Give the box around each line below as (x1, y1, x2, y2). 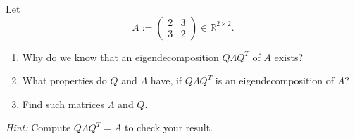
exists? (274, 49, 304, 64)
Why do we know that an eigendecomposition (22, 49, 219, 64)
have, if (150, 73, 182, 88)
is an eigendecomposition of (215, 73, 335, 88)
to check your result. (125, 120, 213, 135)
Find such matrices (22, 96, 105, 111)
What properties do (22, 73, 107, 88)
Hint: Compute (6, 120, 71, 135)
